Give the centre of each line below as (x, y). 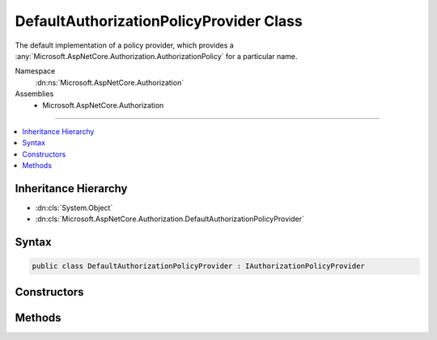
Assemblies (34, 94)
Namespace (35, 71)
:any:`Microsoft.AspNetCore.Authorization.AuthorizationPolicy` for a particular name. (156, 56)
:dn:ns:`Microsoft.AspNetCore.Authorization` (110, 82)
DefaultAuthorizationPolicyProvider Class (159, 21)
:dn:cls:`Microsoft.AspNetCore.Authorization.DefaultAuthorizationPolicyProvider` (170, 219)
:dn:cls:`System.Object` (74, 208)
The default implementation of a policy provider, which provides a (124, 45)
